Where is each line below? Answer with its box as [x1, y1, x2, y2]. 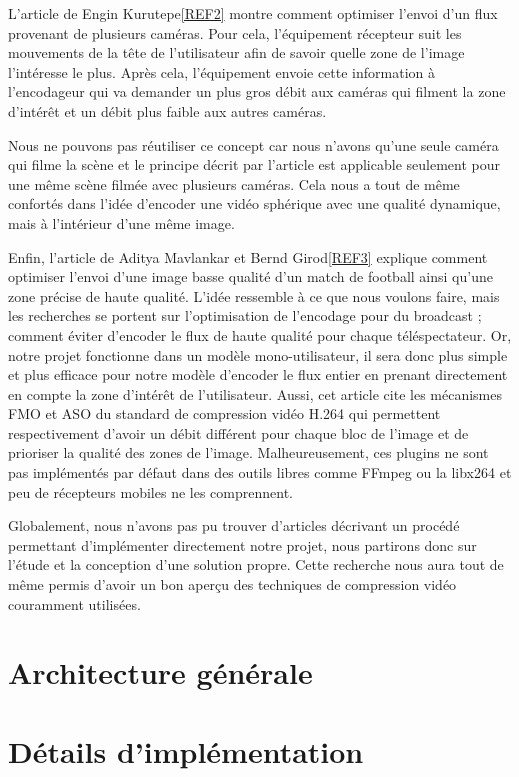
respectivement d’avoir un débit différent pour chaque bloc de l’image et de [8, 422, 469, 443]
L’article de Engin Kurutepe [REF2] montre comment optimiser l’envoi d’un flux [8, 3, 498, 23]
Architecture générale [8, 652, 313, 693]
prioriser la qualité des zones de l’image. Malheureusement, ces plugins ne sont [8, 442, 489, 463]
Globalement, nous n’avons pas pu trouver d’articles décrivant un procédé [8, 515, 460, 536]
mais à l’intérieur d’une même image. [8, 212, 235, 233]
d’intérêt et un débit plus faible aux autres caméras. [8, 100, 327, 121]
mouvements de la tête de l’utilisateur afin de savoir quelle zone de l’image [8, 42, 465, 63]
